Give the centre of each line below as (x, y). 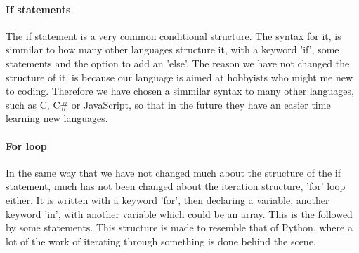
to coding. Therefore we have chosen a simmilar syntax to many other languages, (180, 91)
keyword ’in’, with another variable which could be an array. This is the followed (179, 213)
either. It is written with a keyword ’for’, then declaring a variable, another (168, 199)
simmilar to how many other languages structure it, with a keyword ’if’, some (172, 49)
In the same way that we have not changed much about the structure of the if (173, 172)
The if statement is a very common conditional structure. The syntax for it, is (174, 35)
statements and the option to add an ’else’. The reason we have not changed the (178, 63)
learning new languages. (57, 118)
